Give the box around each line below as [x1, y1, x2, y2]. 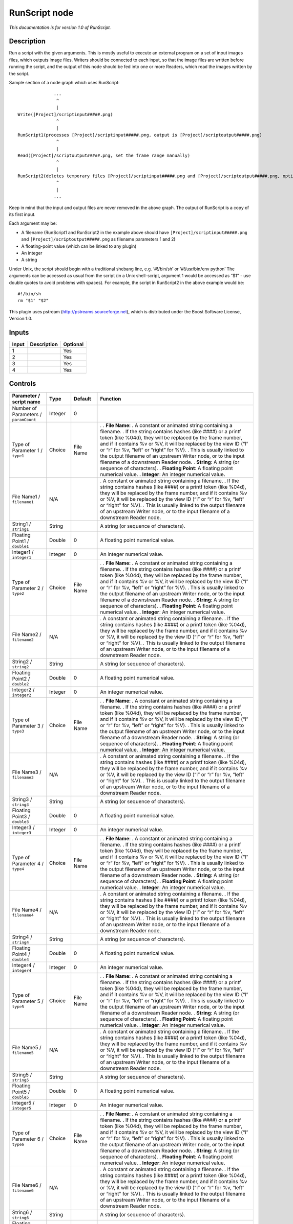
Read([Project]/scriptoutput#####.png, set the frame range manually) [18, 152, 190, 158]
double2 [12, 681, 29, 686]
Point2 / [12, 675, 30, 682]
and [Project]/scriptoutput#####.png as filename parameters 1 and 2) [21, 236, 176, 242]
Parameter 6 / [12, 1136, 44, 1143]
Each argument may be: [9, 220, 57, 226]
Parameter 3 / [12, 723, 44, 730]
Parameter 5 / [12, 998, 43, 1005]
